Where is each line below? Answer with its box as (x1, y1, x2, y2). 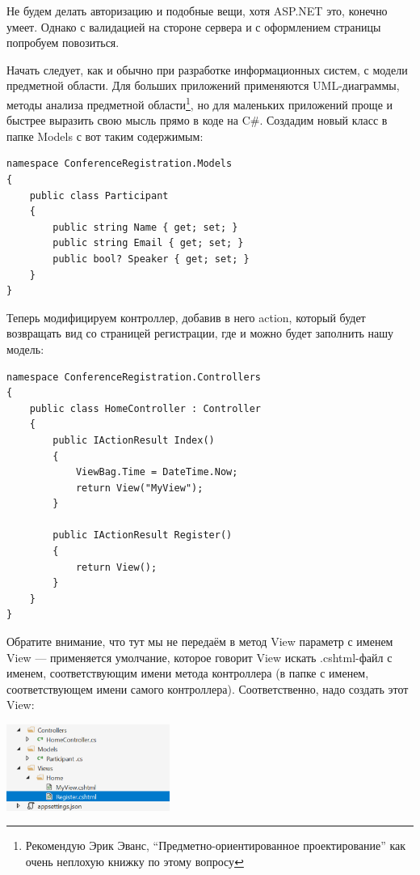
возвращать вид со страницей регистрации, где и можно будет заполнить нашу (6, 325, 394, 342)
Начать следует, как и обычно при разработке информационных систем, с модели (6, 61, 408, 78)
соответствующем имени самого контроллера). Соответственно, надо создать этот (6, 680, 409, 697)
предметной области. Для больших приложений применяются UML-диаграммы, (6, 77, 400, 94)
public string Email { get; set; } (52, 237, 244, 249)
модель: (6, 340, 44, 357)
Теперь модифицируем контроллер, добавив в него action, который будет (6, 308, 366, 325)
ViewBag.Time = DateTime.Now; (75, 466, 238, 478)
